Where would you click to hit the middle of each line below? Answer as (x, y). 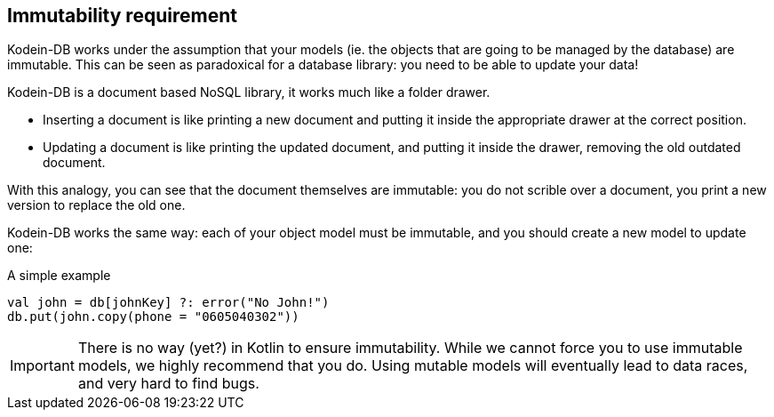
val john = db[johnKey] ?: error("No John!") (168, 303)
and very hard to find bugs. (168, 384)
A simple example (59, 276)
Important (42, 366)
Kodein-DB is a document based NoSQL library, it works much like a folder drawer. (249, 92)
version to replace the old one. (96, 205)
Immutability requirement (122, 16)
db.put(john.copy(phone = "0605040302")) (153, 317)
